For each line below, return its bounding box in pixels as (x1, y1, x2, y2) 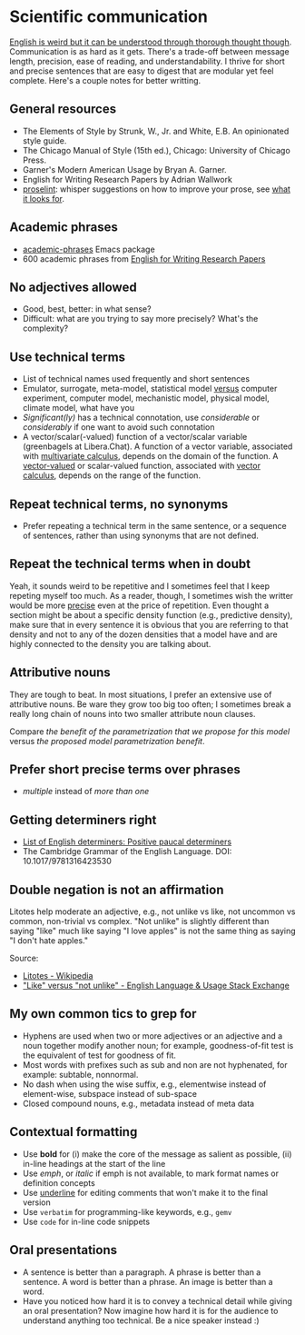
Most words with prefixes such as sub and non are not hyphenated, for (22, 1059, 288, 1070)
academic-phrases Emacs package (22, 244, 156, 254)
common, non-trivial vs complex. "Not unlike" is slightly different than (9, 916, 270, 927)
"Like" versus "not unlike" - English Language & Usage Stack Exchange (22, 980, 290, 991)
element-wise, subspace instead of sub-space (22, 1088, 198, 1099)
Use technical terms (9, 349, 125, 364)
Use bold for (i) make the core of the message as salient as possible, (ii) (22, 1148, 292, 1160)
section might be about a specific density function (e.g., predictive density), (9, 609, 293, 620)
